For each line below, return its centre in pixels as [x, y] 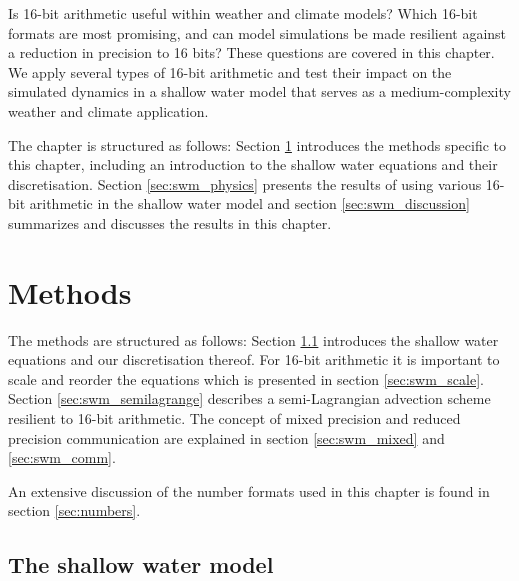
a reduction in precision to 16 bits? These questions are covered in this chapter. [251, 52]
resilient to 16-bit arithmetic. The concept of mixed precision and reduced [234, 418]
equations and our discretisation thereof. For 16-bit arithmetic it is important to [254, 359]
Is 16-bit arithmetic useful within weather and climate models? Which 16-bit [243, 13]
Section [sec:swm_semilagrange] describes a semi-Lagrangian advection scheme [249, 398]
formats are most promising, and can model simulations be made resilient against [257, 32]
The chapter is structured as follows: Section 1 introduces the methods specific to [257, 144]
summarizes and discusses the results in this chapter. [170, 222]
